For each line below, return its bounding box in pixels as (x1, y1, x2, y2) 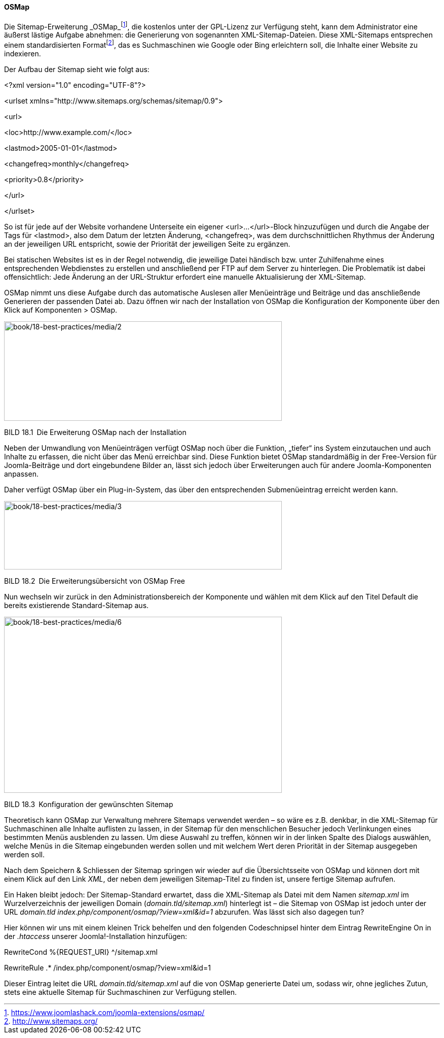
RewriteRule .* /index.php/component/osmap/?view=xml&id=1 (4, 963, 211, 972)
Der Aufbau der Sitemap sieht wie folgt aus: (4, 64, 150, 74)
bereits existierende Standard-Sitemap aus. (4, 600, 149, 610)
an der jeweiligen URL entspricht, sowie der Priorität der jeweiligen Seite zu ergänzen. (4, 239, 290, 248)
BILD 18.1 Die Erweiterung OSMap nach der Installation (4, 427, 187, 437)
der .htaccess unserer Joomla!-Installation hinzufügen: (4, 931, 187, 941)
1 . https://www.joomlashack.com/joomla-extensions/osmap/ (4, 1008, 205, 1017)
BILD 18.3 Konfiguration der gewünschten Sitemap (4, 799, 173, 809)
